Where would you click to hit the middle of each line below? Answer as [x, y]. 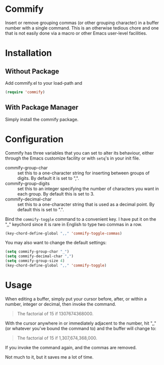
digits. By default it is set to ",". [48, 178]
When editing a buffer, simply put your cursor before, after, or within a [76, 299]
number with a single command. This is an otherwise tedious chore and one [82, 28]
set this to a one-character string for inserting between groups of [84, 173]
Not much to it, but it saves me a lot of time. [49, 357]
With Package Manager [42, 108]
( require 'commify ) [25, 92]
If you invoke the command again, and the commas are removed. [71, 347]
